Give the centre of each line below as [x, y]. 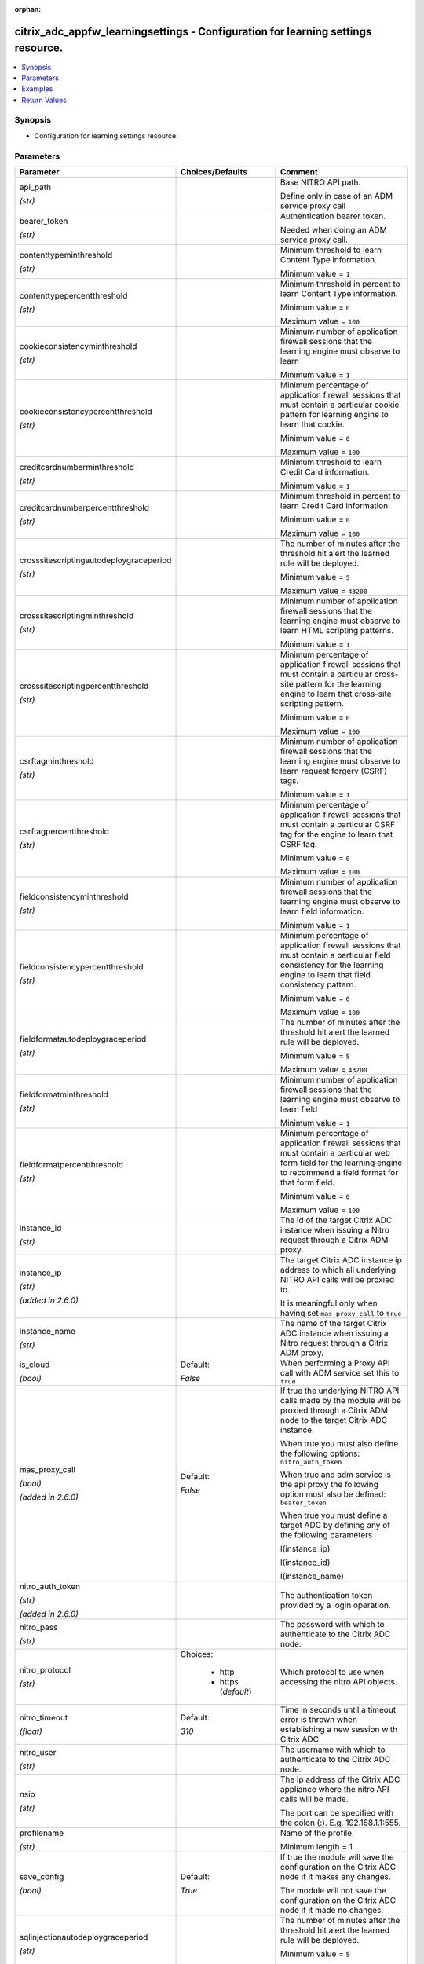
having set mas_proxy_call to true [341, 1313]
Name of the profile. [317, 1833]
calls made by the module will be [341, 1400]
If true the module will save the [337, 1856]
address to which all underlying [338, 1270]
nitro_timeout [44, 1717]
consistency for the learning [332, 965]
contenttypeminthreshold [66, 255]
